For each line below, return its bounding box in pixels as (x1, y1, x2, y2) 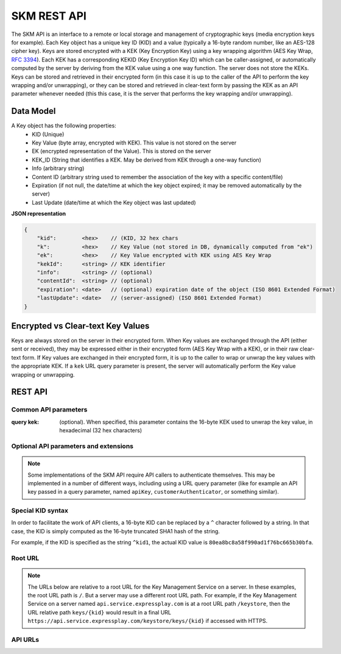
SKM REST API (11, 9, 86, 23)
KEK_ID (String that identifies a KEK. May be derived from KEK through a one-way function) (32, 156, 262, 163)
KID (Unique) (32, 130, 65, 138)
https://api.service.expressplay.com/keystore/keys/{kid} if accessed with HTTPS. (27, 617, 268, 625)
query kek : (11, 418, 40, 425)
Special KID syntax (11, 506, 68, 515)
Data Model (11, 106, 56, 116)
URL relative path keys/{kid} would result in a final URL (27, 608, 172, 616)
